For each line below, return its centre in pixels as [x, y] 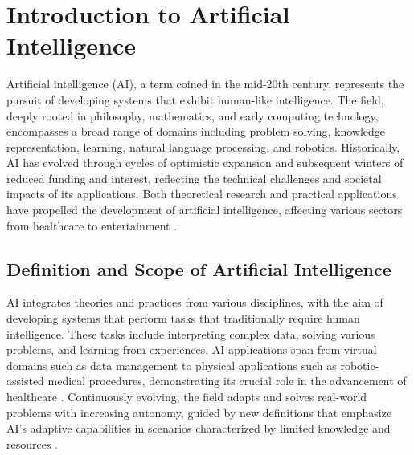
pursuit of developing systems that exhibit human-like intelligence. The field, [195, 99]
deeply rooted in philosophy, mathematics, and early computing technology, [193, 115]
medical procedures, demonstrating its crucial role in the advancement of [227, 381]
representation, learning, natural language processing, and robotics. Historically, [203, 146]
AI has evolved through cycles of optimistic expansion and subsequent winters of [205, 162]
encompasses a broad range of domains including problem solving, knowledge [196, 131]
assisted [25, 381]
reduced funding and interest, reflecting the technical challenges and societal [194, 178]
